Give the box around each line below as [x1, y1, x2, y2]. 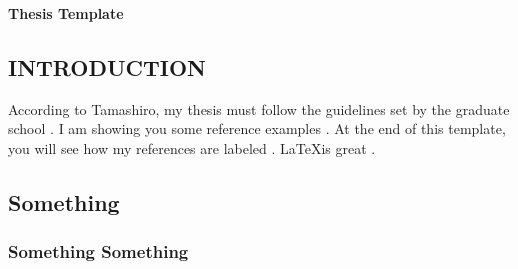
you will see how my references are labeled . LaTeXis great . [8, 137, 376, 158]
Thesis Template [8, 3, 124, 23]
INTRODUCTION [8, 51, 207, 82]
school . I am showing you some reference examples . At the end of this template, [8, 118, 506, 139]
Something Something [8, 239, 189, 264]
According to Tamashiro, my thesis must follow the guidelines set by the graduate [8, 98, 510, 119]
